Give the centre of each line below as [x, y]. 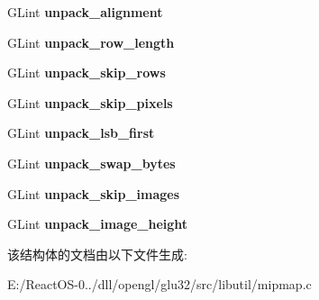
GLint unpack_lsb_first [81, 133]
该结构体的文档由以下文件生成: [97, 254]
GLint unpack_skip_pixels [90, 102]
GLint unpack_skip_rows [87, 73]
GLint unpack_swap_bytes [91, 163]
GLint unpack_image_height [98, 224]
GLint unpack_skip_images [94, 193]
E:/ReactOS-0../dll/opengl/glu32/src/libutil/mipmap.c [159, 284]
